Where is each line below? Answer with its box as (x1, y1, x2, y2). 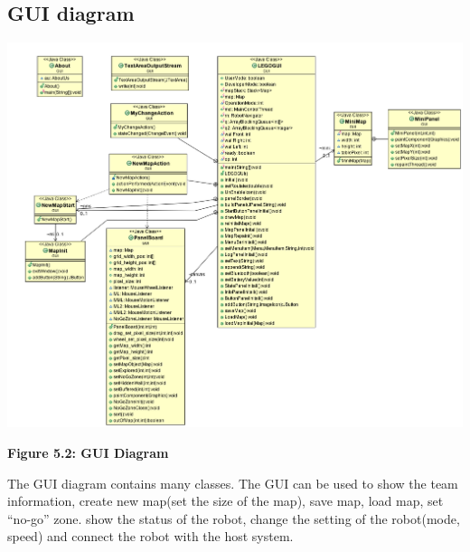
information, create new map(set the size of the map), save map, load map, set (7, 491, 444, 510)
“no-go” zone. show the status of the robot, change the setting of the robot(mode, (7, 509, 460, 528)
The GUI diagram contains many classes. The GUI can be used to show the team (7, 473, 458, 492)
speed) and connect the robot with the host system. (7, 527, 294, 546)
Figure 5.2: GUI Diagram (7, 443, 169, 462)
